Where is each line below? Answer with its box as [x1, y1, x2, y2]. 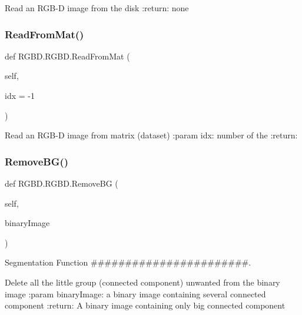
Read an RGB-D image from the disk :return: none [5, 2, 189, 14]
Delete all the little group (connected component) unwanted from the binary [5, 276, 280, 288]
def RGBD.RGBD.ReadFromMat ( [5, 49, 130, 62]
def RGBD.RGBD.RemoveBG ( [5, 177, 118, 189]
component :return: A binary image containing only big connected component [5, 299, 286, 311]
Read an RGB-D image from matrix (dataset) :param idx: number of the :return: [5, 129, 298, 141]
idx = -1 [5, 89, 35, 101]
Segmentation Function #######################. [5, 256, 251, 268]
